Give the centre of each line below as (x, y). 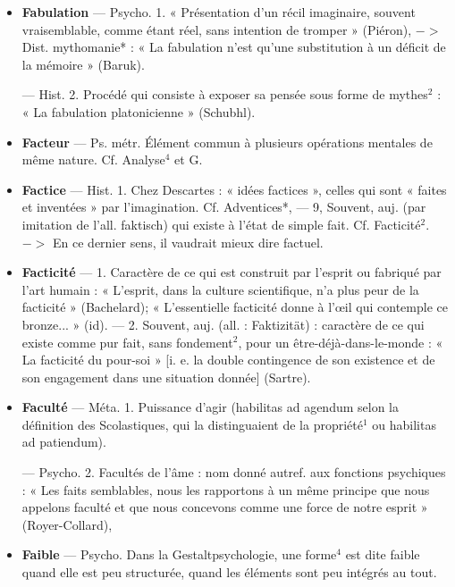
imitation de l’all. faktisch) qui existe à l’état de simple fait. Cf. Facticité (221, 224)
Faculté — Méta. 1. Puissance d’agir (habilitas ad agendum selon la (211, 407)
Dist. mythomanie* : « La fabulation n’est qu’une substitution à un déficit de (234, 47)
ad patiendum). (64, 442)
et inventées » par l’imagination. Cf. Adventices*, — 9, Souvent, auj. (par (224, 207)
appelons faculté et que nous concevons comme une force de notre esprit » (225, 507)
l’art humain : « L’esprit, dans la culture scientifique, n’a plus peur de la (220, 289)
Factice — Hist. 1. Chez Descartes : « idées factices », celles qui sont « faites (234, 189)
